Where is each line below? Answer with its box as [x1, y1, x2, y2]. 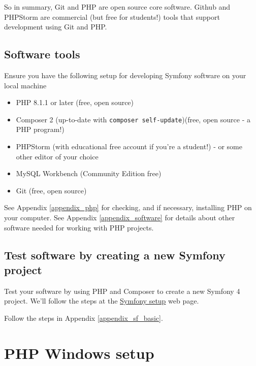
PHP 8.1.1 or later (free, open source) [16, 97, 134, 108]
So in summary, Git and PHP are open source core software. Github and [4, 2, 231, 12]
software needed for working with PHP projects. [4, 222, 154, 232]
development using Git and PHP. [4, 21, 107, 32]
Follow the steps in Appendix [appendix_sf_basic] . [4, 312, 163, 323]
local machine [4, 80, 47, 90]
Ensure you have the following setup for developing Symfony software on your [4, 70, 246, 80]
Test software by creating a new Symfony [4, 247, 226, 262]
